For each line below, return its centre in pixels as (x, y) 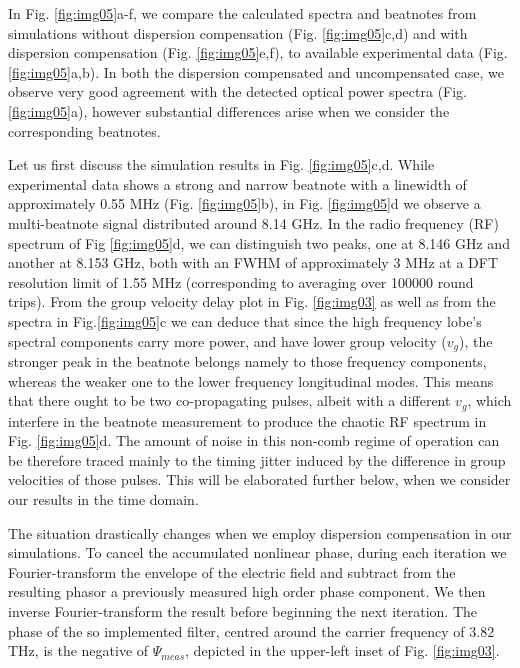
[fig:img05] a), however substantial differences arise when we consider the (229, 110)
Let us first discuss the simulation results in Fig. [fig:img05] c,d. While (221, 164)
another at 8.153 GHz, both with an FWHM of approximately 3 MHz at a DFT (253, 262)
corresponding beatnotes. (84, 130)
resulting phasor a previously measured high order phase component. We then (247, 591)
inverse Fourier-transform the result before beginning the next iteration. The (242, 610)
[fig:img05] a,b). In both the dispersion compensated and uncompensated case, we (256, 71)
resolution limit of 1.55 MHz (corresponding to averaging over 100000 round (241, 281)
